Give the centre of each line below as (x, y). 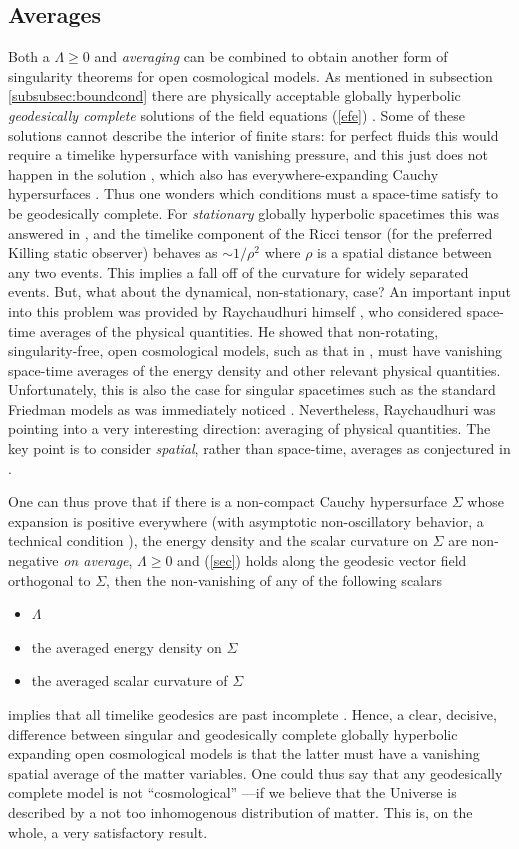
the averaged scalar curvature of (129, 680)
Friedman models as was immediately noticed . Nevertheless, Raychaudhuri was (252, 408)
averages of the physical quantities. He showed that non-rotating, (239, 330)
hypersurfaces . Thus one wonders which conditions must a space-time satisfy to (253, 193)
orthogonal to (49, 579)
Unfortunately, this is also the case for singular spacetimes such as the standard (252, 389)
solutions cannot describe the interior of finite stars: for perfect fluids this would (253, 134)
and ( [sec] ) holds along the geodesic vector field (322, 560)
